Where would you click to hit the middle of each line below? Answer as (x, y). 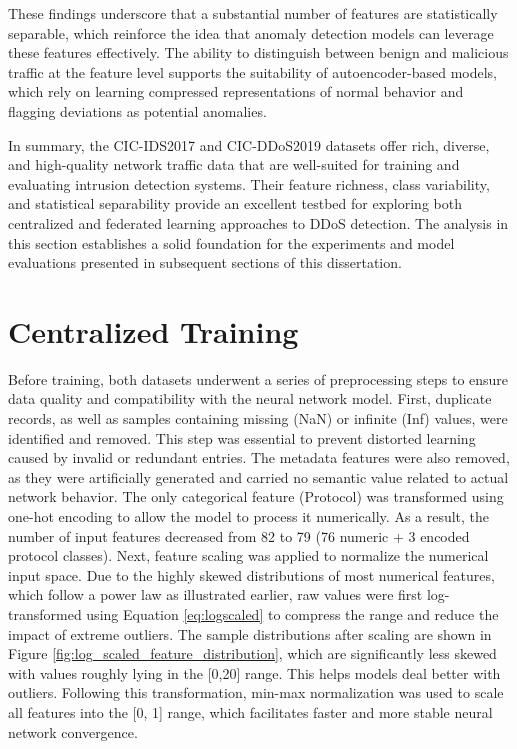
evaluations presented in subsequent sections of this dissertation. (205, 262)
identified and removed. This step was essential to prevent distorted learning (242, 437)
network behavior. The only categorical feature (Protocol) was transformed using (256, 496)
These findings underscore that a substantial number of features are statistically (253, 13)
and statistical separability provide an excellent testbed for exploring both (235, 203)
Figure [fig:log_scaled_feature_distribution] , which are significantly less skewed (252, 653)
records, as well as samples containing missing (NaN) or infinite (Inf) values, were (258, 418)
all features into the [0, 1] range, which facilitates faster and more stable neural (250, 711)
